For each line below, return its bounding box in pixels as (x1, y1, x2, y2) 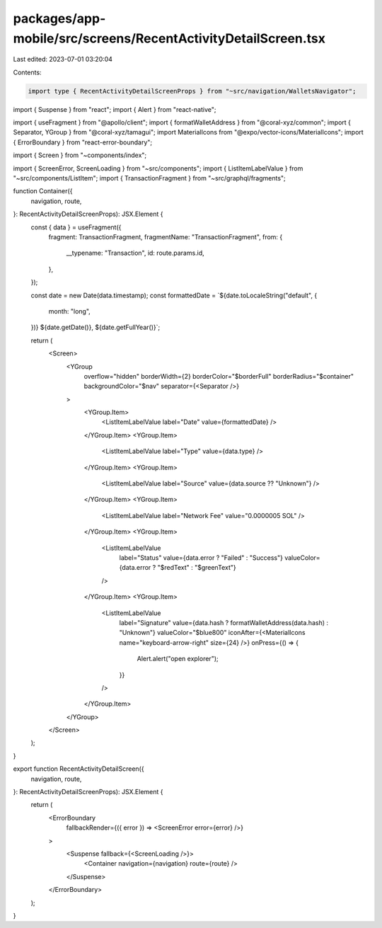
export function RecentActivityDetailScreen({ (13, 764, 144, 773)
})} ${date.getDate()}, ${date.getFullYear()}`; (30, 323, 161, 332)
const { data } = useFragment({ (30, 223, 122, 231)
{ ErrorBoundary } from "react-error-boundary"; (13, 138, 153, 147)
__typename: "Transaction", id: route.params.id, (66, 248, 204, 258)
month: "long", (48, 307, 91, 315)
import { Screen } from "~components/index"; (13, 151, 147, 159)
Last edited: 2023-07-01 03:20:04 (13, 55, 113, 64)
